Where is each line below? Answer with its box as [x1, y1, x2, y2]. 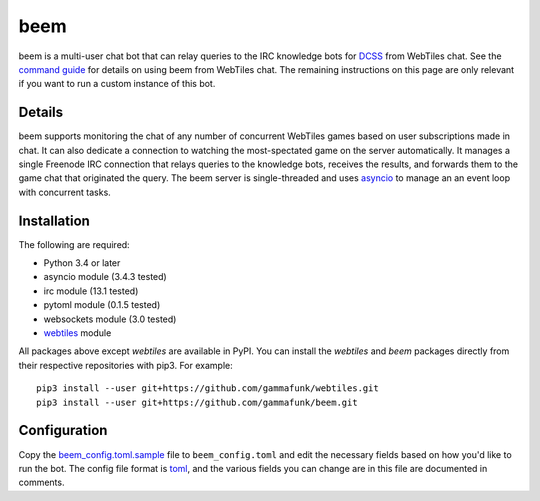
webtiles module [43, 327, 112, 339]
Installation [18, 212, 90, 229]
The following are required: [18, 238, 130, 250]
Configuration [18, 422, 108, 439]
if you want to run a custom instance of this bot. [18, 78, 216, 90]
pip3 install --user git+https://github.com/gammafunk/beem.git [36, 396, 359, 408]
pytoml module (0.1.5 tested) [43, 299, 161, 311]
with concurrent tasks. [18, 186, 112, 198]
